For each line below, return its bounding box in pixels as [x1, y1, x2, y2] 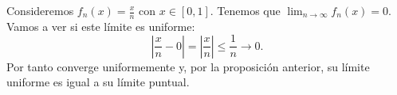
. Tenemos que [210, 2, 281, 18]
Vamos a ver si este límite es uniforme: [6, 17, 195, 34]
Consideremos [6, 2, 74, 18]
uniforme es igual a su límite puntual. [6, 74, 190, 90]
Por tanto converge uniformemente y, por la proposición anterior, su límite [6, 58, 370, 74]
